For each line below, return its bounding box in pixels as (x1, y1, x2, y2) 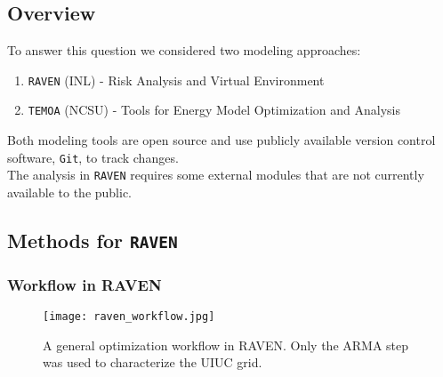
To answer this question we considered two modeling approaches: (7, 41, 361, 60)
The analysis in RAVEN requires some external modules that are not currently (7, 165, 424, 184)
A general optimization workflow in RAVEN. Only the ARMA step (43, 335, 409, 354)
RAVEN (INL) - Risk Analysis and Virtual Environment (28, 70, 325, 89)
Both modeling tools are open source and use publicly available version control (7, 131, 436, 149)
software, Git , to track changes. (7, 148, 179, 166)
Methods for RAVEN (7, 227, 178, 253)
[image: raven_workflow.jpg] (43, 310, 215, 324)
